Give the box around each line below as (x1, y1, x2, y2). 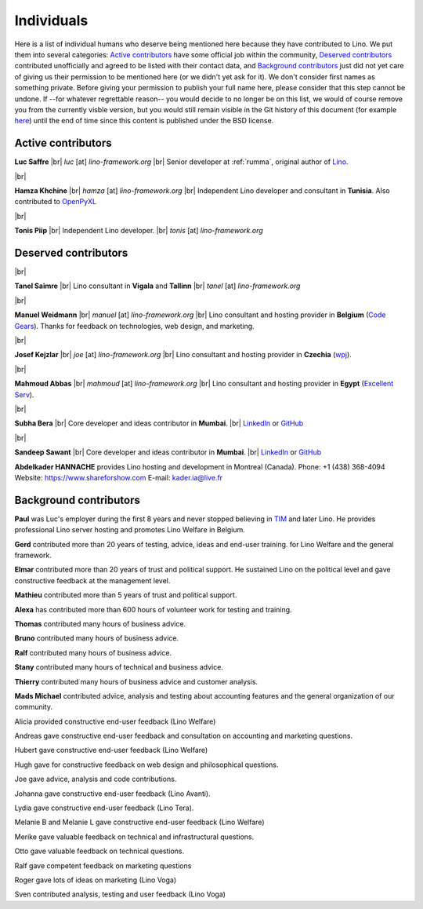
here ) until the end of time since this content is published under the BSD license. (14, 116, 274, 126)
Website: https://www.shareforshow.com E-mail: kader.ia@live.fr (14, 473, 223, 482)
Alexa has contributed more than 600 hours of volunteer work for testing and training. (14, 604, 293, 614)
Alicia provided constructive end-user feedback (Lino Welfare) (14, 717, 216, 726)
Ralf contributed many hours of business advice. (14, 648, 172, 657)
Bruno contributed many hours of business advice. (14, 633, 179, 643)
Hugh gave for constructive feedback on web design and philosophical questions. (14, 760, 279, 769)
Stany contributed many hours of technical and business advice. (14, 663, 223, 672)
